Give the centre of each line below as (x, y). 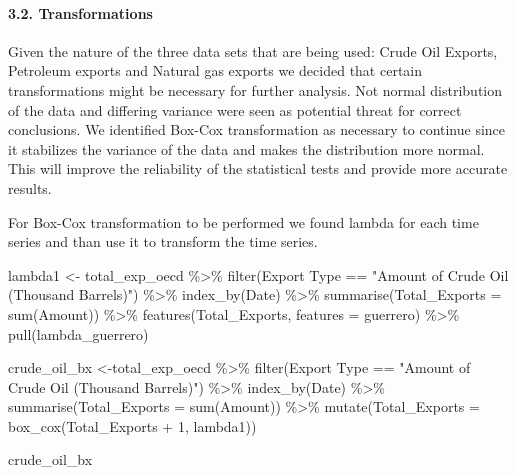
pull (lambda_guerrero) (78, 333)
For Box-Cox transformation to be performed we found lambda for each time (243, 221)
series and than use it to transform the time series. (163, 241)
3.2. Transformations (80, 12)
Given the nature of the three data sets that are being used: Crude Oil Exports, (253, 50)
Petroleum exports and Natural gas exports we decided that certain (215, 70)
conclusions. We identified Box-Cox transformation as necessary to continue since (257, 129)
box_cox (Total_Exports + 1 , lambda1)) (132, 425)
